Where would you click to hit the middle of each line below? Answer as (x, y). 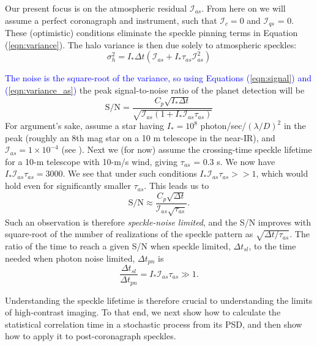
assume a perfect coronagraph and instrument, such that (111, 20)
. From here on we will (244, 8)
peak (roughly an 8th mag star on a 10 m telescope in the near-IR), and (140, 137)
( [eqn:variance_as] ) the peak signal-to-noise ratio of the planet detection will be (155, 90)
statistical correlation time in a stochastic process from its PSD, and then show (154, 324)
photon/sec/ (223, 126)
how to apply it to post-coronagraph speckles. (91, 336)
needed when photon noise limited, (70, 258)
